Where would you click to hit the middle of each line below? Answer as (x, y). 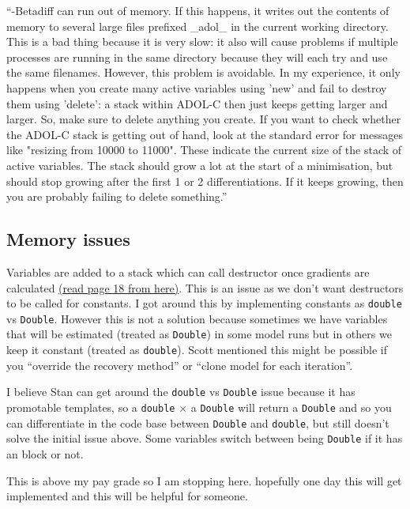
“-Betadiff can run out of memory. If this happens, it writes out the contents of (198, 10)
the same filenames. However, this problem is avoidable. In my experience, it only (203, 72)
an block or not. (45, 453)
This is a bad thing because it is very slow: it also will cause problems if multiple (202, 41)
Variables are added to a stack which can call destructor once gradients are (188, 271)
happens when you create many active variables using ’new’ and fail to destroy (197, 87)
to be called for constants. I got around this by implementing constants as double (204, 303)
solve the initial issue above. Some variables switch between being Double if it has (205, 438)
